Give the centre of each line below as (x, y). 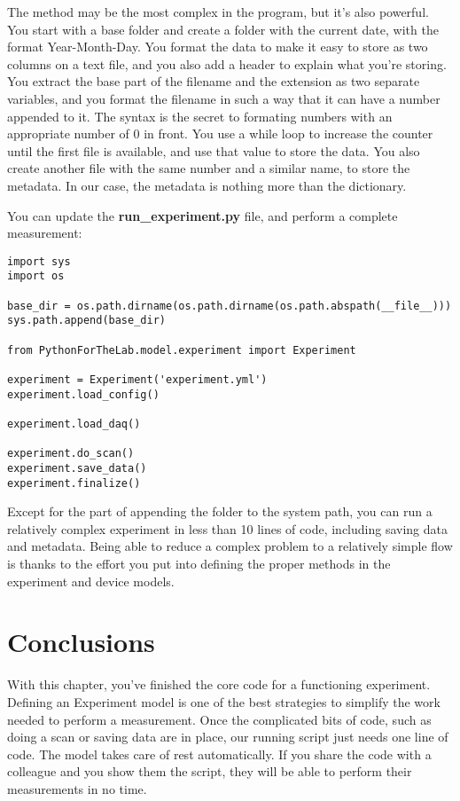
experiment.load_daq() (74, 424)
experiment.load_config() (83, 394)
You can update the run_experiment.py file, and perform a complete (203, 215)
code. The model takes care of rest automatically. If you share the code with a (219, 754)
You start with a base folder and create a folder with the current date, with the (223, 29)
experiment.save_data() (77, 468)
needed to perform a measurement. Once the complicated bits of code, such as (219, 719)
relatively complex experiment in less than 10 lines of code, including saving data (227, 528)
